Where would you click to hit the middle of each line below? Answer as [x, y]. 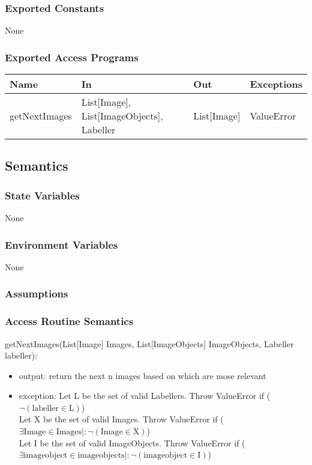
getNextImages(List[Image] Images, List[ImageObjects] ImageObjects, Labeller [149, 343]
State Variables [42, 195]
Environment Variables [61, 244]
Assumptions [37, 293]
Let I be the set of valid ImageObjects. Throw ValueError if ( [132, 442]
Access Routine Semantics [69, 321]
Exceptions [276, 84]
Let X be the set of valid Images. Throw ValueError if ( [121, 419]
